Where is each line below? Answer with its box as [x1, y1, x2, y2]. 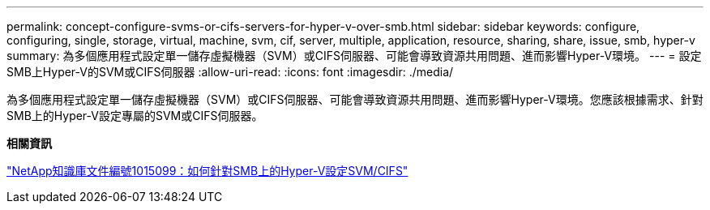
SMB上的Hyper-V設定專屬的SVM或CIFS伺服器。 [6, 109, 263, 122]
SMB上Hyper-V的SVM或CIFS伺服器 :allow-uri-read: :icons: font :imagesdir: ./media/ [6, 65, 454, 79]
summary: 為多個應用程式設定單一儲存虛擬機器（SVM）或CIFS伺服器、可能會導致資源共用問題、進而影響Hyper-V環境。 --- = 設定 [6, 49, 702, 62]
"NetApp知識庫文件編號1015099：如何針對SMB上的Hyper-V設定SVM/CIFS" [6, 164, 408, 178]
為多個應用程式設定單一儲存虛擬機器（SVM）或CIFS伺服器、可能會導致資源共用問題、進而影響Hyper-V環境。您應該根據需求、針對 [6, 92, 704, 106]
